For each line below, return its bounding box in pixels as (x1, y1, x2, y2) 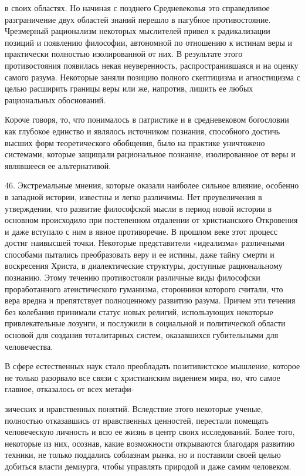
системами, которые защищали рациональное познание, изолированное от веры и (5, 148, 296, 160)
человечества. (5, 340, 53, 352)
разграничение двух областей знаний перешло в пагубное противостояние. (5, 13, 271, 25)
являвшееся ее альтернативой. (5, 159, 111, 171)
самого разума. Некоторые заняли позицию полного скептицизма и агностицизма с (5, 70, 300, 83)
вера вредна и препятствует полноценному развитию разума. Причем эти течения (5, 294, 296, 306)
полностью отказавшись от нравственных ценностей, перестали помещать (5, 414, 269, 426)
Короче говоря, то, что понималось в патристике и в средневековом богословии (5, 113, 289, 126)
